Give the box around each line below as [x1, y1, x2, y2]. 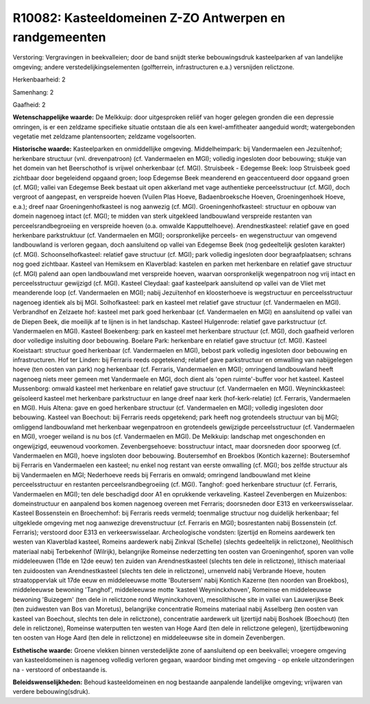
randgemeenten [12, 29, 106, 45]
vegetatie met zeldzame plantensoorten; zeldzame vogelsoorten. [12, 132, 197, 140]
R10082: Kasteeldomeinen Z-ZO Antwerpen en [12, 10, 286, 25]
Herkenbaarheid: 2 [12, 75, 66, 84]
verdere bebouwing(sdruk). [12, 688, 90, 696]
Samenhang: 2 [12, 88, 54, 96]
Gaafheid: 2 [12, 100, 46, 109]
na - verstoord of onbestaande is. [12, 665, 108, 674]
